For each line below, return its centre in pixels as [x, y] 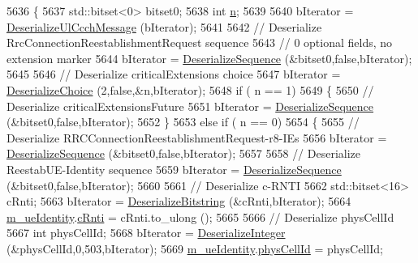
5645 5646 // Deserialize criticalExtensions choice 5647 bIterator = [174, 74]
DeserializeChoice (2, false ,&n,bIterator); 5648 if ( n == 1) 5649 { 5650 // [190, 89]
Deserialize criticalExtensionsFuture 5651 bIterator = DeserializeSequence [190, 106]
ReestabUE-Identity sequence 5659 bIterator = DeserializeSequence [174, 169]
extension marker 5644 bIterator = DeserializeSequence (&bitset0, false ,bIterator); [209, 58]
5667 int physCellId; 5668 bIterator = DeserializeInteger [146, 233]
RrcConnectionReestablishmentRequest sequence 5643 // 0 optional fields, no [200, 42]
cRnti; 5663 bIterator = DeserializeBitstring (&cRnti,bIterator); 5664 [179, 201]
